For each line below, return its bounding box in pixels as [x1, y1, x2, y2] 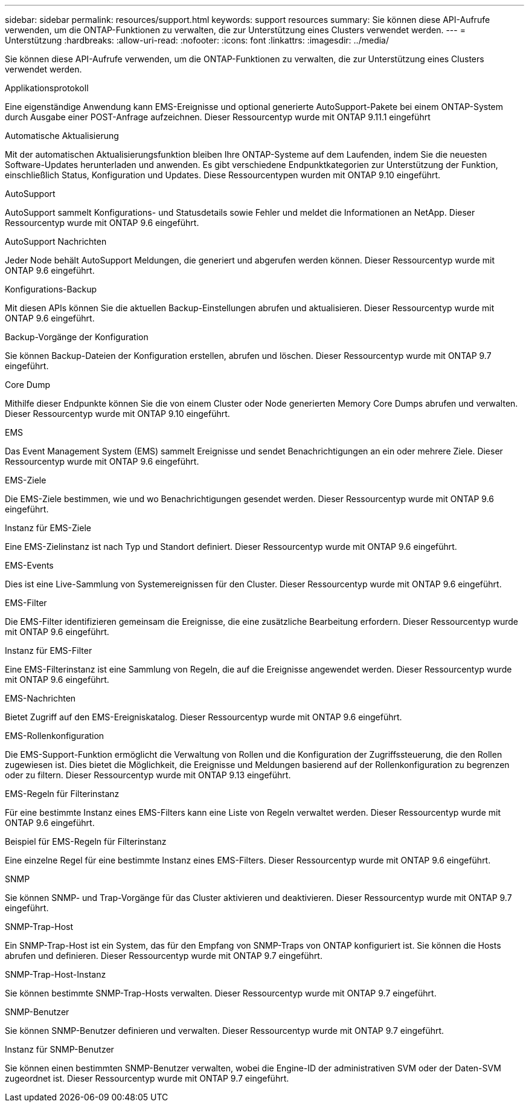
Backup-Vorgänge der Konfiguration [5, 332, 149, 342]
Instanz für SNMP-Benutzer [5, 1044, 114, 1054]
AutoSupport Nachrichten [5, 236, 107, 247]
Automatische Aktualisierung [5, 131, 119, 141]
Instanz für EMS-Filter [5, 645, 92, 656]
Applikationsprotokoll [5, 83, 89, 93]
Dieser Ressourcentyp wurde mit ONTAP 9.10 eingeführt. [5, 408, 230, 419]
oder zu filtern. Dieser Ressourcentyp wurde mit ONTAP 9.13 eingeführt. [5, 770, 291, 780]
